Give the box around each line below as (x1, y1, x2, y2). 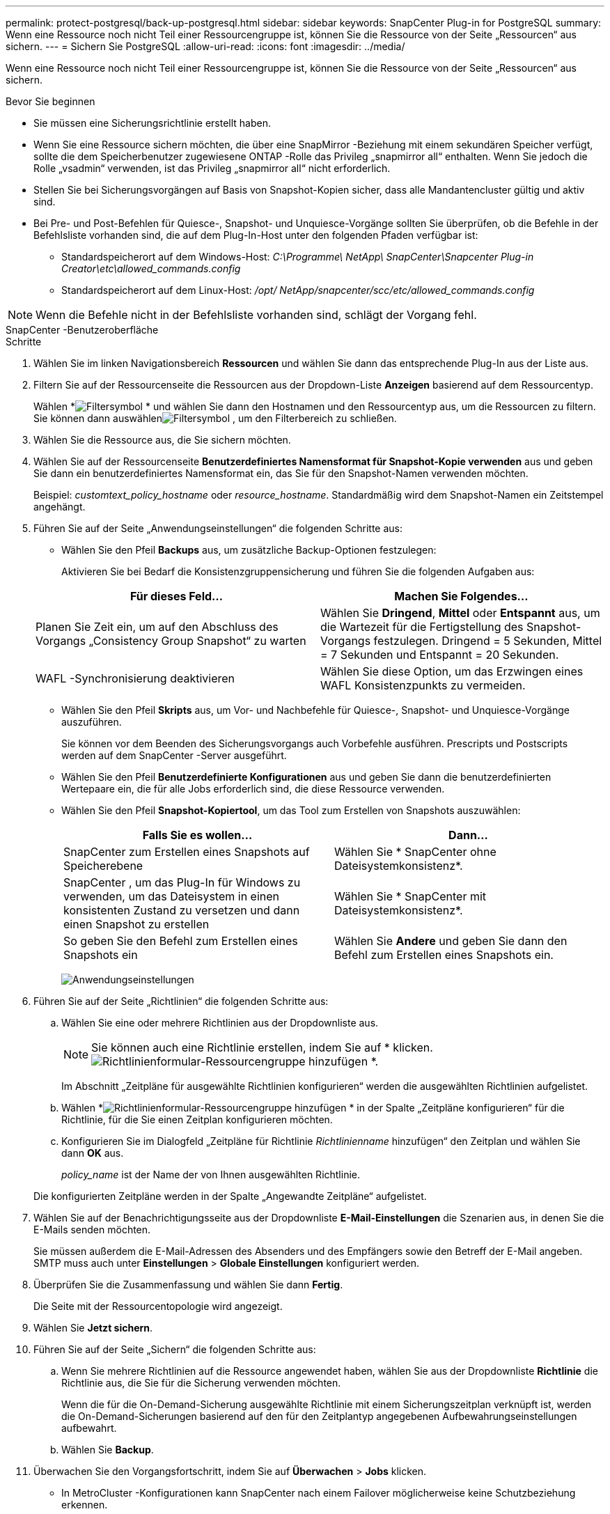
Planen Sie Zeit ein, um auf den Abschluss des (36, 620, 279, 634)
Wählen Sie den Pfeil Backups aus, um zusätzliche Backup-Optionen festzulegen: (61, 544, 437, 556)
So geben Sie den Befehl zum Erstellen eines (63, 934, 298, 948)
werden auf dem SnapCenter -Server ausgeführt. (61, 749, 287, 761)
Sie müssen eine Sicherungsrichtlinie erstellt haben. (33, 117, 272, 129)
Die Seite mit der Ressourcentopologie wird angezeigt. (33, 1300, 283, 1312)
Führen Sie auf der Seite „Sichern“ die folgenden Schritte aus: (33, 1343, 316, 1355)
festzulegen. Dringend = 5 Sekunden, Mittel (373, 634, 602, 648)
